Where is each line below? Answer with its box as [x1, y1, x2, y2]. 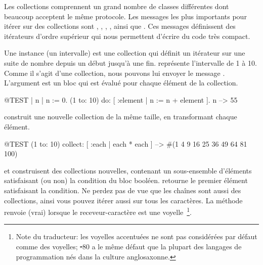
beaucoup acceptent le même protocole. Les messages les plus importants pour [4, 11, 247, 21]
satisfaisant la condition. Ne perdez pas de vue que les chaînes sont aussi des [4, 185, 241, 195]
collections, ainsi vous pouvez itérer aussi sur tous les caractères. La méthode [4, 195, 243, 205]
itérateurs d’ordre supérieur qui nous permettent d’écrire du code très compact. [4, 30, 250, 41]
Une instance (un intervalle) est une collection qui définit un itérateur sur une [4, 48, 245, 58]
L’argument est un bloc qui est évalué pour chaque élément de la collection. [4, 77, 238, 88]
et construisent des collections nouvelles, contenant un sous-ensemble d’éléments [4, 165, 252, 175]
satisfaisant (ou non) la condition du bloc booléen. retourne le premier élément [4, 175, 248, 186]
